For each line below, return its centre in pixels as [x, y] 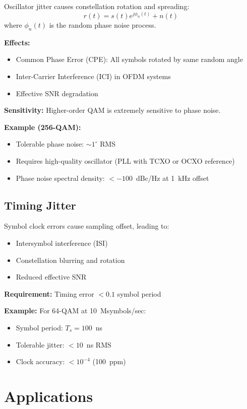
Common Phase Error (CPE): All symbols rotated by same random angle [129, 59]
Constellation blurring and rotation [70, 260]
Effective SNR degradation [57, 93]
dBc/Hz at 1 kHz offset [172, 178]
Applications [49, 396]
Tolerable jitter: [40, 344]
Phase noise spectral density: [60, 178]
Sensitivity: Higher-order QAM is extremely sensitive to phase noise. [112, 110]
